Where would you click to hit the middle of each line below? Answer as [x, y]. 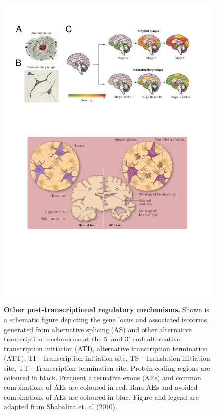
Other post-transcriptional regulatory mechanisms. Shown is [107, 310]
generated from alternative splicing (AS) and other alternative [98, 329]
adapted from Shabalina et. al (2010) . [61, 406]
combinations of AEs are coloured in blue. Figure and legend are [102, 396]
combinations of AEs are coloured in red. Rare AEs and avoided [101, 387]
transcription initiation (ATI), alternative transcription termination [106, 348]
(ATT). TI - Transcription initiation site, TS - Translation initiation [107, 358]
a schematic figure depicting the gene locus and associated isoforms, [107, 319]
